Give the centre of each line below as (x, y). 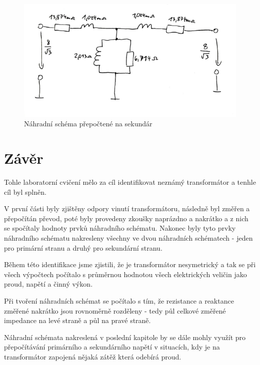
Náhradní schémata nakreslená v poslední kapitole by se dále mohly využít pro (125, 337)
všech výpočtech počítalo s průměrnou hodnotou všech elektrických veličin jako (125, 274)
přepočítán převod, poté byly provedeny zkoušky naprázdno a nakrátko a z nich (126, 218)
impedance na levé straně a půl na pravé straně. (77, 320)
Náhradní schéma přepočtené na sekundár (88, 124)
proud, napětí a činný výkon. (48, 284)
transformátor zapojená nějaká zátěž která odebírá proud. (93, 356)
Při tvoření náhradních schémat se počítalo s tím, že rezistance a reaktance (119, 300)
